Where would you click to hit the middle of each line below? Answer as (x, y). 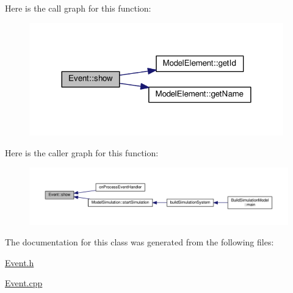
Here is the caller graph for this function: (82, 152)
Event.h (20, 262)
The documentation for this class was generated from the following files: (139, 242)
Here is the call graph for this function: (78, 8)
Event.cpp (24, 283)
